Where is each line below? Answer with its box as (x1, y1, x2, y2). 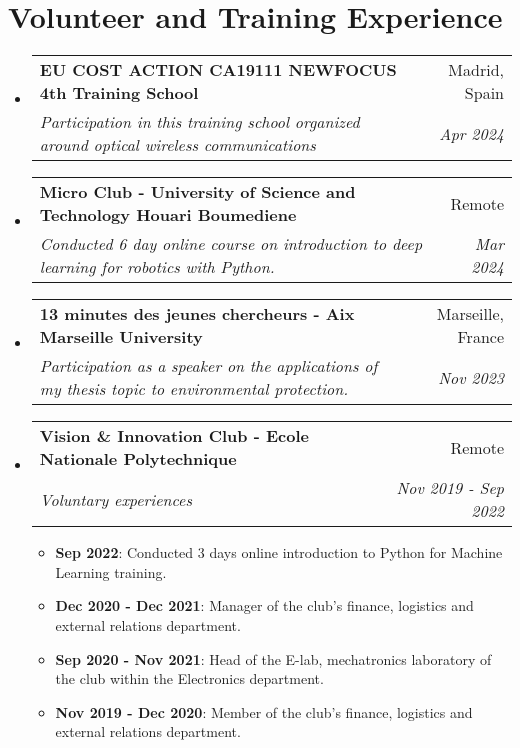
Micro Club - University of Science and (39, 180, 356, 204)
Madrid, (448, 58, 504, 82)
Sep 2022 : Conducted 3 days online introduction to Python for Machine (55, 542, 503, 563)
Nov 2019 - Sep (396, 476, 504, 500)
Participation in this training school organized (39, 110, 360, 134)
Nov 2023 (438, 365, 504, 389)
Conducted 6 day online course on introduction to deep (39, 232, 423, 256)
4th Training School (39, 81, 199, 105)
